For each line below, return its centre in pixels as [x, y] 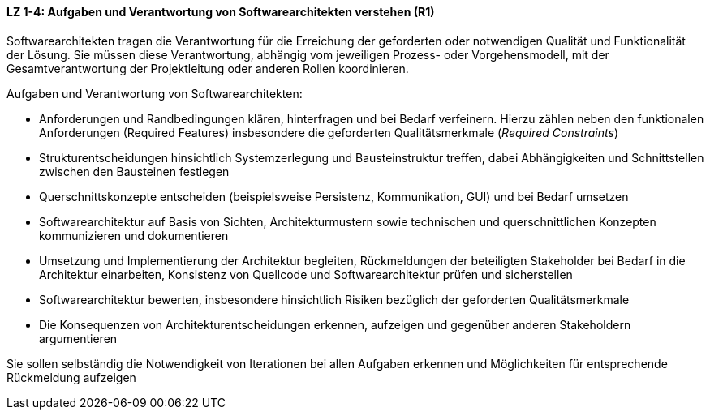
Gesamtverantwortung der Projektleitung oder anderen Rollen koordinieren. [208, 68]
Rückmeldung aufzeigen [71, 377]
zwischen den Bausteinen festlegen [134, 171]
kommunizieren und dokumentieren [134, 235]
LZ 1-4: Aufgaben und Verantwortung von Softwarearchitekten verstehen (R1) [221, 12]
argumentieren [78, 338]
